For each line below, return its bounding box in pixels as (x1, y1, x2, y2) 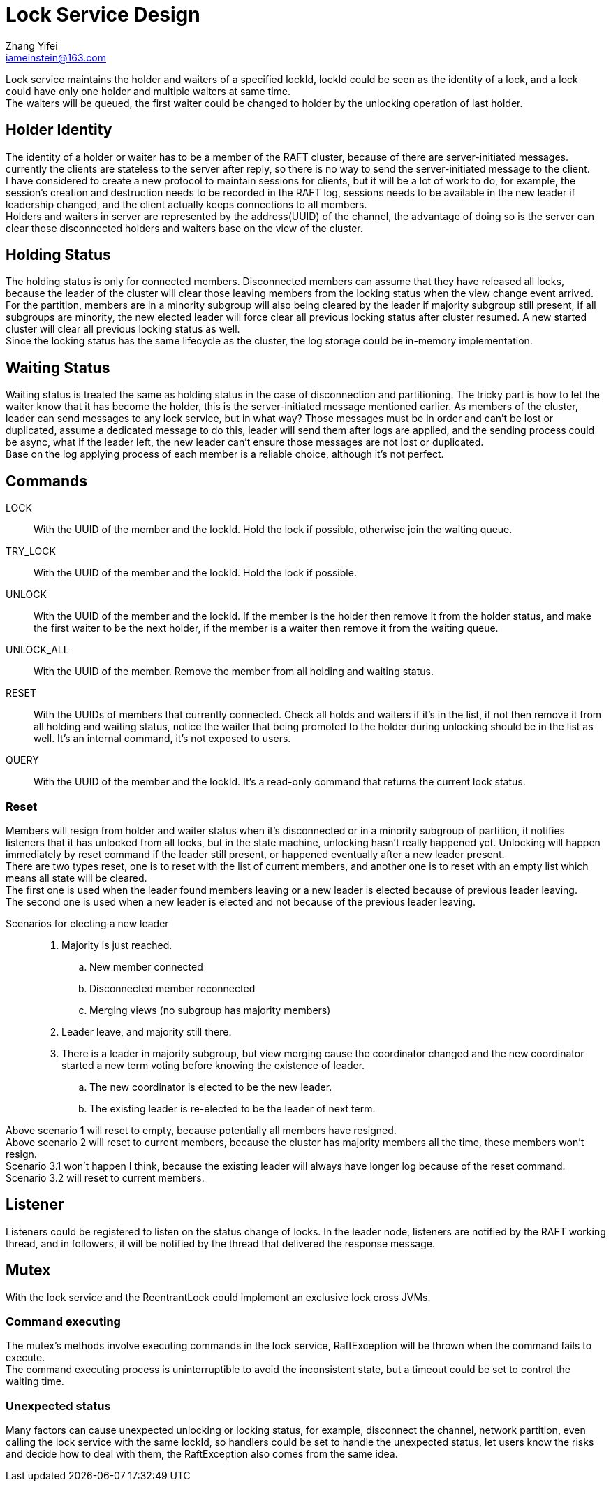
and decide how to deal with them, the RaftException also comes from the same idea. (6, 1448, 398, 1460)
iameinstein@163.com (6, 51, 106, 64)
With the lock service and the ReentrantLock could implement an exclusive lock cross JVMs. (6, 1291, 431, 1303)
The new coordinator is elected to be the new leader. (89, 1080, 332, 1093)
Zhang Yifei (6, 39, 58, 52)
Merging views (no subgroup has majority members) (89, 1003, 331, 1016)
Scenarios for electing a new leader (6, 917, 169, 929)
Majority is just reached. (61, 938, 172, 951)
